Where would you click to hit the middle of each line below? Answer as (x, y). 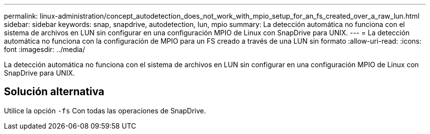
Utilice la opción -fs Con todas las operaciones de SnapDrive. (105, 110)
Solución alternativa (54, 92)
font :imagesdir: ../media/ (45, 49)
